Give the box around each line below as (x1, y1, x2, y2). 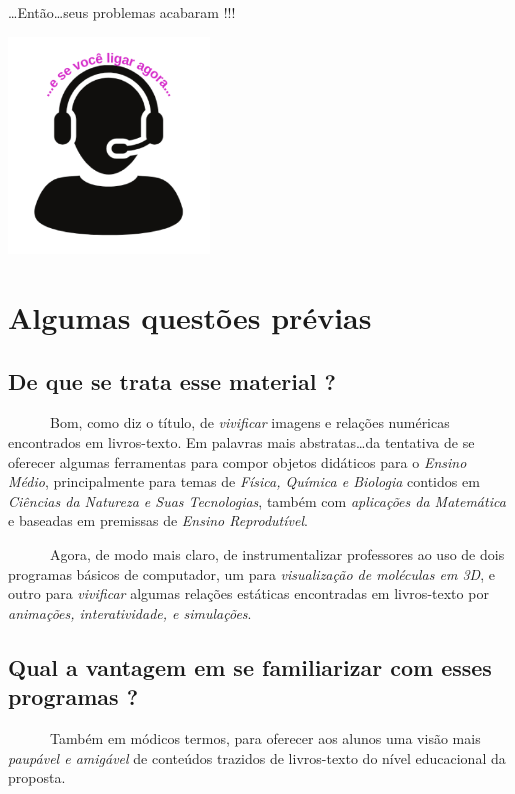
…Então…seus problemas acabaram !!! (8, 2, 236, 22)
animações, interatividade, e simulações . (8, 602, 252, 623)
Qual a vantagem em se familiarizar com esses (8, 651, 492, 682)
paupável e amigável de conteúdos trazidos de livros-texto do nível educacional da (8, 747, 506, 768)
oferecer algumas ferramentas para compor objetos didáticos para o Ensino (8, 451, 467, 472)
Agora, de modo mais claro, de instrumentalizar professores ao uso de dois (49, 543, 505, 564)
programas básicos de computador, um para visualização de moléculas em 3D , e (8, 563, 495, 584)
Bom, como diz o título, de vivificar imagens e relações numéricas (49, 412, 450, 433)
